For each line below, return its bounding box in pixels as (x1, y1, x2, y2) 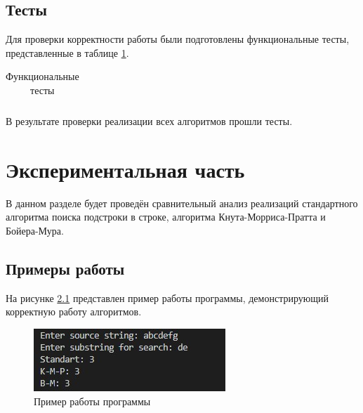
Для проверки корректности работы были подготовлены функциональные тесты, (6, 32, 350, 46)
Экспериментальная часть (6, 155, 245, 183)
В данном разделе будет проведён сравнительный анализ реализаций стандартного (6, 195, 358, 210)
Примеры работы (6, 257, 125, 279)
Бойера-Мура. (6, 223, 64, 237)
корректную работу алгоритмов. (6, 304, 142, 319)
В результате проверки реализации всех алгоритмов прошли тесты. (6, 114, 293, 129)
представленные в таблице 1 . (6, 45, 129, 60)
